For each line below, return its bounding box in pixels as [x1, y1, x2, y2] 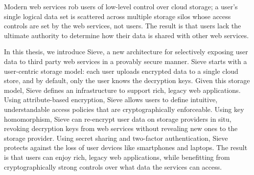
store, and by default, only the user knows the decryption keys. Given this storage [4, 75, 250, 86]
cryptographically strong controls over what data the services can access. [4, 161, 222, 172]
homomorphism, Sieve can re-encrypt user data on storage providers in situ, [4, 113, 231, 124]
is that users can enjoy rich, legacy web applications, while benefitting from [4, 152, 230, 162]
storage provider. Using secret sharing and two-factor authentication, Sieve [4, 132, 228, 143]
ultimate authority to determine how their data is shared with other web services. [4, 30, 249, 40]
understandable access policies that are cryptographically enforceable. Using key [4, 104, 244, 114]
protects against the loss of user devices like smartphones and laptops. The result [4, 142, 248, 153]
